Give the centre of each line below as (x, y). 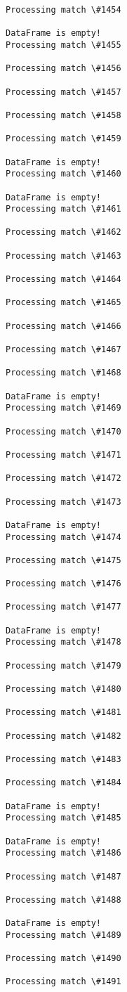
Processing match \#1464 (63, 279)
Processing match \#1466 (63, 326)
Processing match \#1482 (63, 736)
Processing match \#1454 (63, 10)
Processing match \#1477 (63, 607)
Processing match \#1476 (63, 584)
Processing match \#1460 (63, 174)
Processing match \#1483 (63, 759)
